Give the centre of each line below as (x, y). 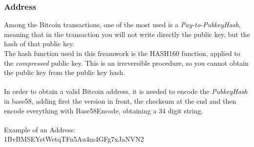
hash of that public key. (39, 44)
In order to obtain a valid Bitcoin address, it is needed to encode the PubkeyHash (126, 91)
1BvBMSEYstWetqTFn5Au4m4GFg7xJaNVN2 (74, 139)
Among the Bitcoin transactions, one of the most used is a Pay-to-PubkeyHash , (122, 25)
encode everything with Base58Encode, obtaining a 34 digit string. (104, 110)
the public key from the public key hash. (64, 72)
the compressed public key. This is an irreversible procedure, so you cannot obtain (126, 63)
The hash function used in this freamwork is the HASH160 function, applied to (122, 53)
